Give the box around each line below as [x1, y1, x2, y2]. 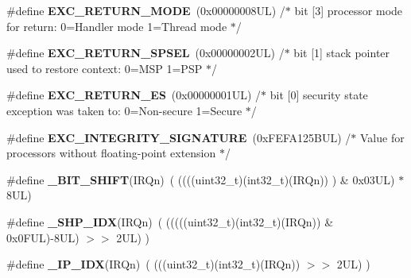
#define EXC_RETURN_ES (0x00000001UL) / [6, 87, 262, 103]
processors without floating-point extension [6, 145, 216, 161]
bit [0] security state [269, 87, 368, 103]
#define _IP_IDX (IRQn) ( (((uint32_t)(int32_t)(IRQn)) [6, 256, 300, 272]
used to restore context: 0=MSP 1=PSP [6, 60, 203, 76]
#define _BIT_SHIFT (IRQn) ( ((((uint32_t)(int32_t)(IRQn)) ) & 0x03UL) [6, 171, 395, 187]
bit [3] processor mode [294, 2, 403, 18]
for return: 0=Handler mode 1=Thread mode [6, 17, 227, 34]
